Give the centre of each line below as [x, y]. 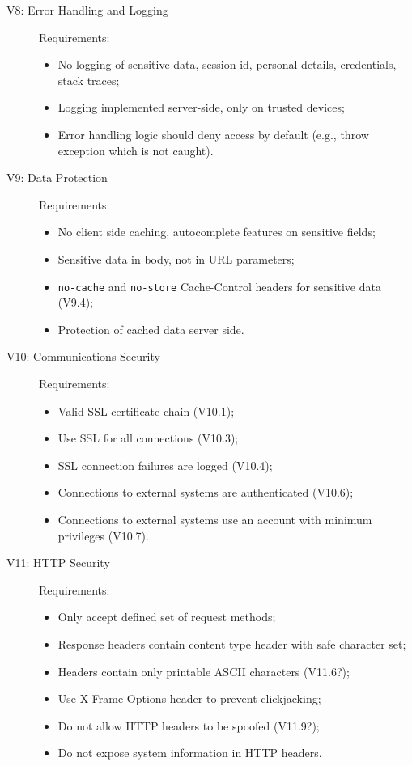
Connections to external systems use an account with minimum [215, 519]
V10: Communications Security [83, 356]
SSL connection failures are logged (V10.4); [165, 465]
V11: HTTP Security [58, 563]
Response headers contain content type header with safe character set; [232, 643]
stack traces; [89, 80]
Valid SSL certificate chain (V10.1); [146, 411]
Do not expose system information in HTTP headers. [190, 753]
